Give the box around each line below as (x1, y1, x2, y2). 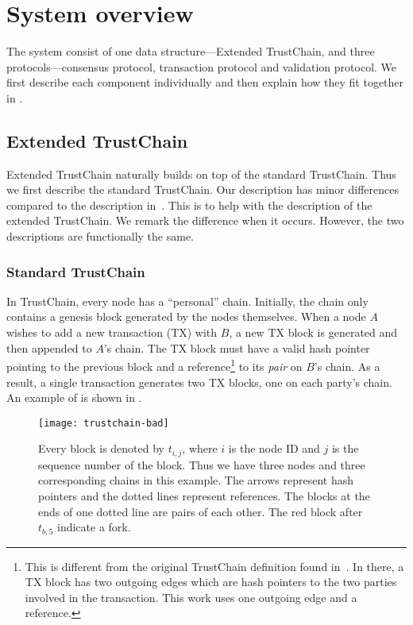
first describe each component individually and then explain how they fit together (6, 74, 404, 91)
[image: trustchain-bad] (38, 417, 169, 429)
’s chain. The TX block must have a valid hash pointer (103, 339, 370, 356)
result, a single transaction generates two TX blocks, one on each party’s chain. (6, 373, 392, 390)
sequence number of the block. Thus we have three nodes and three (38, 456, 365, 473)
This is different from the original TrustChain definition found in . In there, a (25, 557, 404, 574)
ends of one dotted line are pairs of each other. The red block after (38, 503, 363, 519)
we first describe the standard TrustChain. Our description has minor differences (6, 181, 399, 198)
